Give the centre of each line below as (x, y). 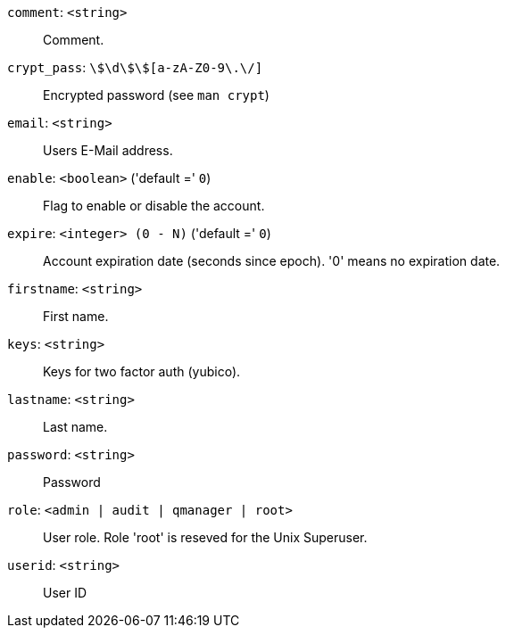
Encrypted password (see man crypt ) (156, 95)
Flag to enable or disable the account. (154, 206)
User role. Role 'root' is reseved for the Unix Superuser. (205, 537)
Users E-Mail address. (108, 150)
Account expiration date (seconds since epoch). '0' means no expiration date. (272, 261)
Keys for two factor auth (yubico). (142, 371)
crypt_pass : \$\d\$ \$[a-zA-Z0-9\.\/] (135, 67)
